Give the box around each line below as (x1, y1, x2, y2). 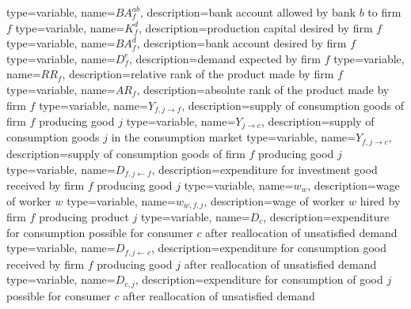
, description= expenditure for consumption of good (135, 271, 383, 288)
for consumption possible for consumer (6, 224, 193, 240)
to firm (367, 4, 401, 20)
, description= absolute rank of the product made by (136, 81, 390, 97)
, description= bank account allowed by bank (140, 4, 356, 20)
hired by (360, 192, 401, 209)
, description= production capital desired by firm (139, 19, 373, 36)
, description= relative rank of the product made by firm (62, 66, 334, 82)
